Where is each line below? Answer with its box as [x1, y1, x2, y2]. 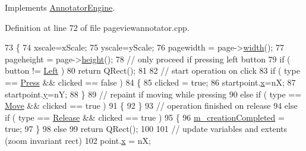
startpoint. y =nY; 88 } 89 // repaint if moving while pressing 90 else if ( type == [5, 87, 302, 100]
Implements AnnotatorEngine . [5, 1, 115, 13]
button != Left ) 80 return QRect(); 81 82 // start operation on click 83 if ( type [5, 64, 300, 77]
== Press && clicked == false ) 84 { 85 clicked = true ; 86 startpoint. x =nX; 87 [5, 75, 296, 88]
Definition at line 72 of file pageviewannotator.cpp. [5, 21, 190, 33]
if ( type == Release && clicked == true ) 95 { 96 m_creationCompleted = [5, 111, 285, 123]
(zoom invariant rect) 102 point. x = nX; [5, 134, 151, 146]
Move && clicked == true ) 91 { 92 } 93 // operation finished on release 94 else [5, 99, 298, 112]
